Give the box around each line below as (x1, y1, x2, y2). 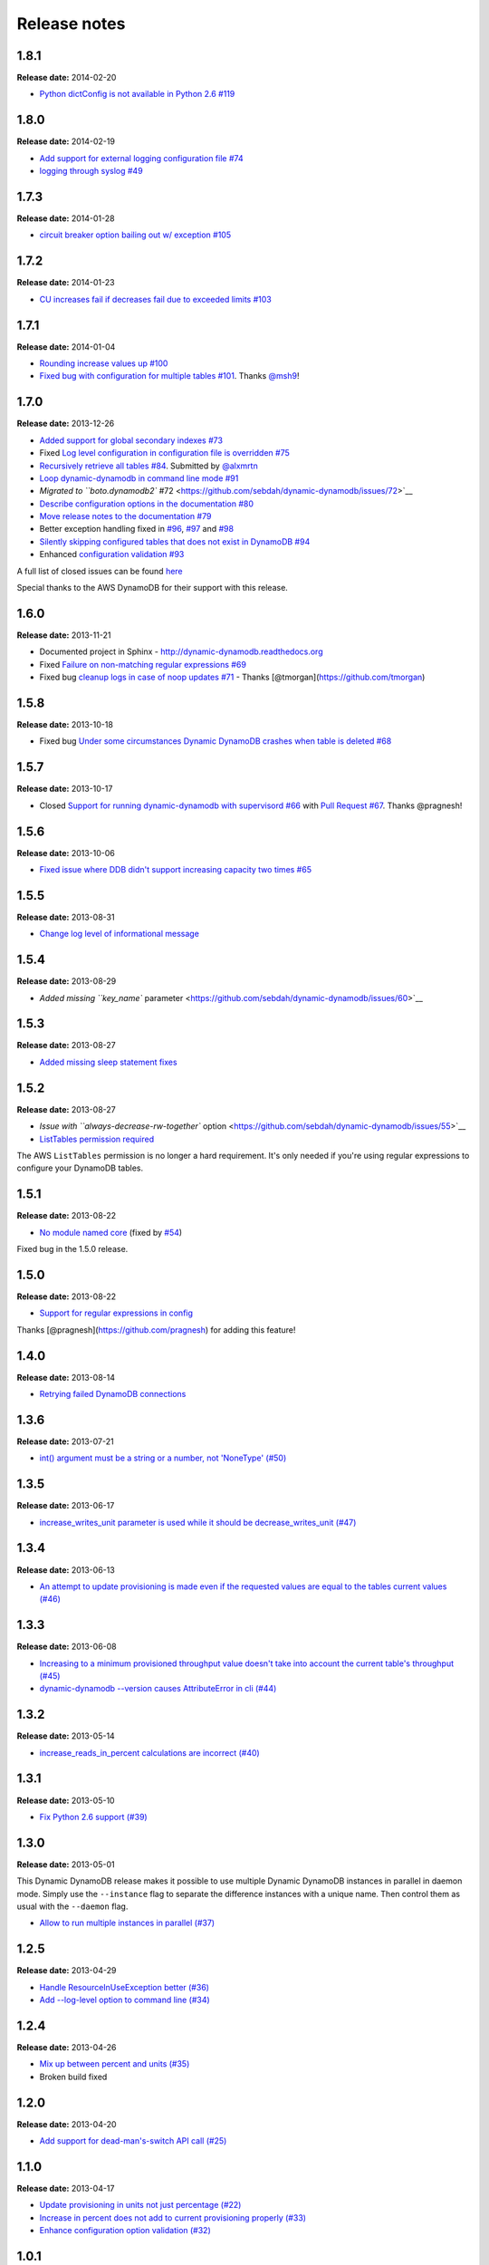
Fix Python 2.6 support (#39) (39, 1811, 149, 1822)
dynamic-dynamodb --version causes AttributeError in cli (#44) (39, 1683, 277, 1694)
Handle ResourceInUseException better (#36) (39, 1981, 210, 1992)
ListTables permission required (39, 1133, 154, 1144)
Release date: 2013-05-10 (16, 1795, 115, 1806)
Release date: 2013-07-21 (16, 1436, 114, 1447)
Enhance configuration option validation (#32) (39, 2225, 212, 2236)
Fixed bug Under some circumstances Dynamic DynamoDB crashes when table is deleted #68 (39, 736, 392, 747)
